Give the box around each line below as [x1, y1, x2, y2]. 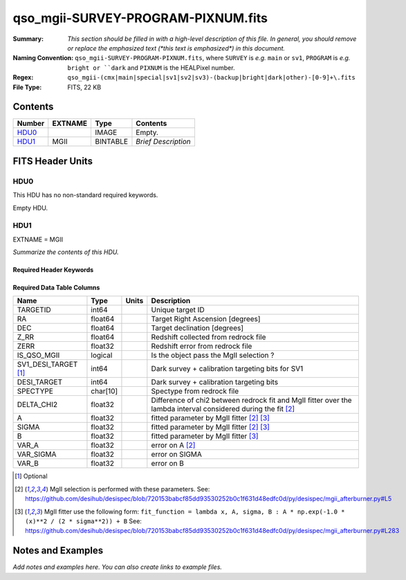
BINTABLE [94, 137, 128, 147]
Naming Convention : [12, 54, 74, 62]
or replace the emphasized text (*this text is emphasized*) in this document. [67, 44, 286, 52]
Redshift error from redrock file [151, 341, 252, 351]
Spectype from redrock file [151, 386, 239, 396]
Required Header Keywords [12, 266, 94, 274]
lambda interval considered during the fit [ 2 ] [151, 404, 295, 414]
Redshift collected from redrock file [151, 332, 266, 342]
